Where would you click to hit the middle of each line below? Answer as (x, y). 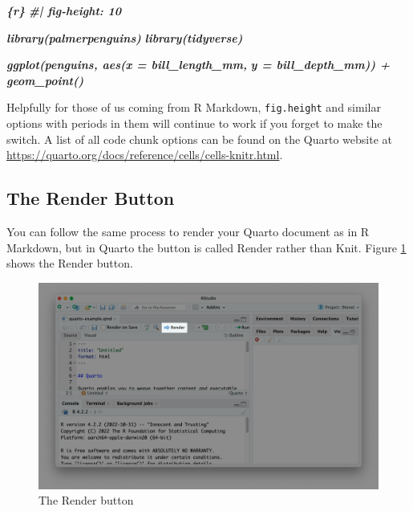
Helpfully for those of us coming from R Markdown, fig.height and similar (194, 107)
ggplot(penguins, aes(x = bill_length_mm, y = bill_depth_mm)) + (198, 65)
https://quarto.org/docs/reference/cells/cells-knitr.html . (145, 155)
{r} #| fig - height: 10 (64, 10)
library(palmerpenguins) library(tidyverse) (125, 37)
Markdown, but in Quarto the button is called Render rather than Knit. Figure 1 (206, 247)
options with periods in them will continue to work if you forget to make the (194, 123)
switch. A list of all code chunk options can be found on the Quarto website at (200, 139)
